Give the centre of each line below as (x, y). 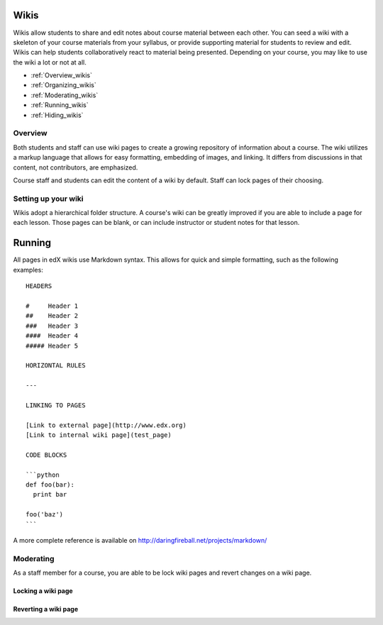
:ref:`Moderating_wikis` (65, 95)
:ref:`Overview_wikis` (61, 75)
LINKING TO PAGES (56, 405)
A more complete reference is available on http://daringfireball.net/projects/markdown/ (140, 540)
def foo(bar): (50, 485)
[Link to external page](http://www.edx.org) (106, 425)
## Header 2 (52, 316)
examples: (28, 270)
